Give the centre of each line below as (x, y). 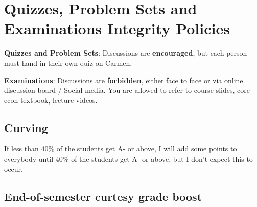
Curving (26, 127)
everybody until (29, 159)
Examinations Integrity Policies (117, 28)
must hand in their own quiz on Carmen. (68, 62)
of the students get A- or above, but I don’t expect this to (162, 159)
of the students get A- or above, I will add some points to (147, 149)
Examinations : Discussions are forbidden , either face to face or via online (124, 80)
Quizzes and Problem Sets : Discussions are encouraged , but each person (126, 53)
